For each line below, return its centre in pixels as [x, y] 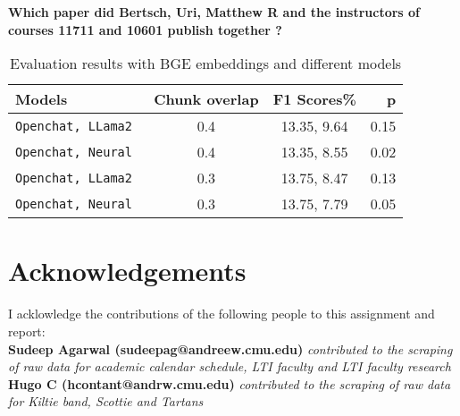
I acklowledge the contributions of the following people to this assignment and [222, 314]
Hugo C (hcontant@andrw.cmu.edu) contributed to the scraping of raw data [230, 383]
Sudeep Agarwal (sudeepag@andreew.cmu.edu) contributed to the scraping [230, 348]
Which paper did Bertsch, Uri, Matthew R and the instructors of [214, 12]
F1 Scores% [314, 99]
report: [27, 331]
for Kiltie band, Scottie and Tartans [106, 401]
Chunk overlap [206, 99]
